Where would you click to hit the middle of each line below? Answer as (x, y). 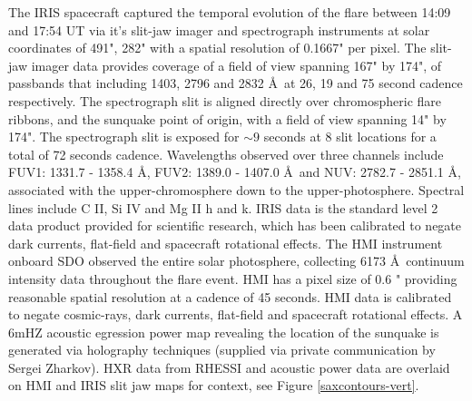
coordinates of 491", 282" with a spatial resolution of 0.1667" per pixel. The (217, 48)
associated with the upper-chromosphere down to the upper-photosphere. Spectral (236, 189)
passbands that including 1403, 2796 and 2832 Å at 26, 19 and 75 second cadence (236, 83)
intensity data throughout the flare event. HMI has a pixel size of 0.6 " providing (233, 278)
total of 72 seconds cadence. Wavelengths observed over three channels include (226, 154)
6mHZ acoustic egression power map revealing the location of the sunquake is (224, 332)
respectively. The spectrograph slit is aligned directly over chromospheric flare (225, 100)
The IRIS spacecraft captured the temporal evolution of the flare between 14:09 (230, 12)
